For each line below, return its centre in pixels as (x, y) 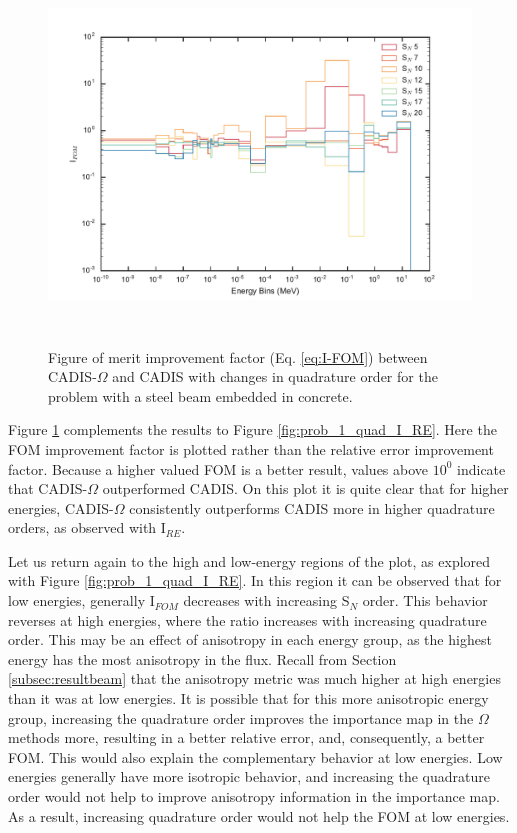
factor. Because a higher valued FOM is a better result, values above (218, 468)
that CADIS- (48, 488)
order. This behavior (425, 600)
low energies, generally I (81, 600)
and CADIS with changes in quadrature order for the (275, 376)
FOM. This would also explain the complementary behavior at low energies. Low (255, 756)
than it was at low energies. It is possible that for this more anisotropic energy (248, 698)
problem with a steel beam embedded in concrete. (200, 395)
